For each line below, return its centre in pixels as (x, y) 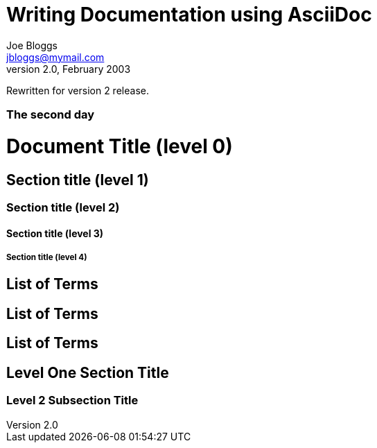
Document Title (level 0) (120, 146)
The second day (51, 115)
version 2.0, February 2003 (69, 69)
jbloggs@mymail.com (55, 57)
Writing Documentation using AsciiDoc (189, 15)
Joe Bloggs (32, 45)
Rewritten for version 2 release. (78, 90)
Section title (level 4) (47, 258)
